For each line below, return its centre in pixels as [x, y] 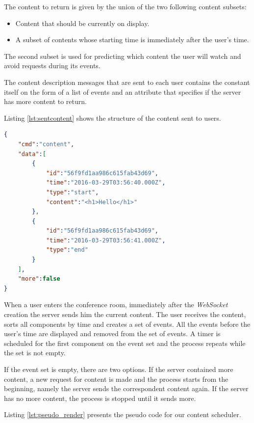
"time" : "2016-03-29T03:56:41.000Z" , [106, 240]
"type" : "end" [67, 250]
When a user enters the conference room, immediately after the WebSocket [116, 304]
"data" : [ [32, 154]
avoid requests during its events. [52, 66]
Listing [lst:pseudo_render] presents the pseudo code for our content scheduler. [123, 414]
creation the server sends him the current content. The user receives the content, [125, 314]
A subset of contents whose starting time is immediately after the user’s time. [132, 40]
